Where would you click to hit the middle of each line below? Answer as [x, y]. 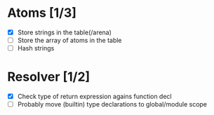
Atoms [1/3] [42, 13]
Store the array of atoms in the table [69, 40]
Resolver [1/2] [49, 77]
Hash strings [36, 48]
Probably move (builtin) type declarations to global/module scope [112, 104]
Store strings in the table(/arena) [65, 32]
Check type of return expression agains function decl [94, 97]
